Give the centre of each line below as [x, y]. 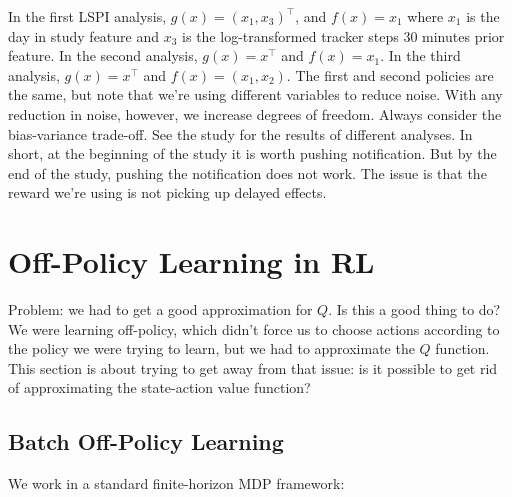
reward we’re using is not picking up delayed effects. [167, 192]
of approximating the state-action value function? [159, 387]
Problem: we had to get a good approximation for [160, 309]
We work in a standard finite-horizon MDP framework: [176, 483]
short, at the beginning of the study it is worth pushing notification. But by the [252, 153]
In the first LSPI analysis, [87, 16]
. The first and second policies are [390, 74]
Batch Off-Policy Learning [146, 441]
